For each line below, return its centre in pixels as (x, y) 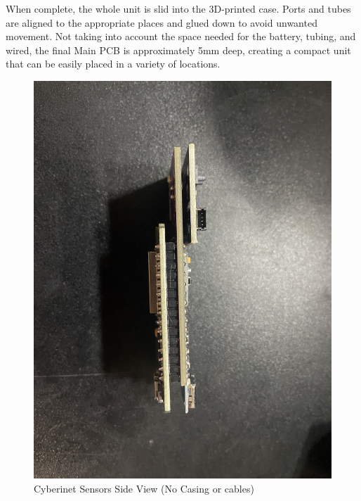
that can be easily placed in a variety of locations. (113, 64)
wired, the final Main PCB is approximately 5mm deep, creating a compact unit (178, 50)
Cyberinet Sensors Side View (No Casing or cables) (144, 488)
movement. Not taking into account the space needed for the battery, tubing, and (181, 36)
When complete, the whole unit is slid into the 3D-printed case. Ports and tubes (178, 8)
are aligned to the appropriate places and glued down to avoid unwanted (162, 22)
